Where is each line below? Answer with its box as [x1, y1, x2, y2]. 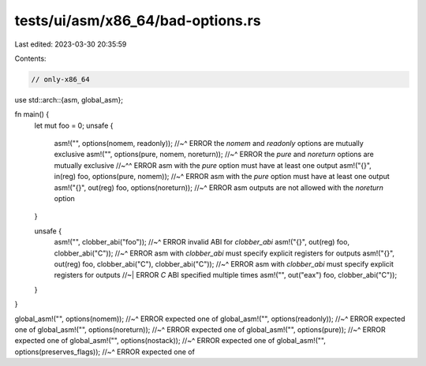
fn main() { [14, 110, 50, 119]
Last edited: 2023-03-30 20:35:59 [14, 39, 127, 49]
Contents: [14, 54, 47, 63]
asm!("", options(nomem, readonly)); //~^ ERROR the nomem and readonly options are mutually [54, 139, 364, 148]
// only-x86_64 [31, 75, 90, 84]
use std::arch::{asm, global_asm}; [14, 95, 124, 104]
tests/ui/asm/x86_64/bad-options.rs [14, 12, 261, 29]
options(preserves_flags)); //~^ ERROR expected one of [14, 347, 195, 357]
